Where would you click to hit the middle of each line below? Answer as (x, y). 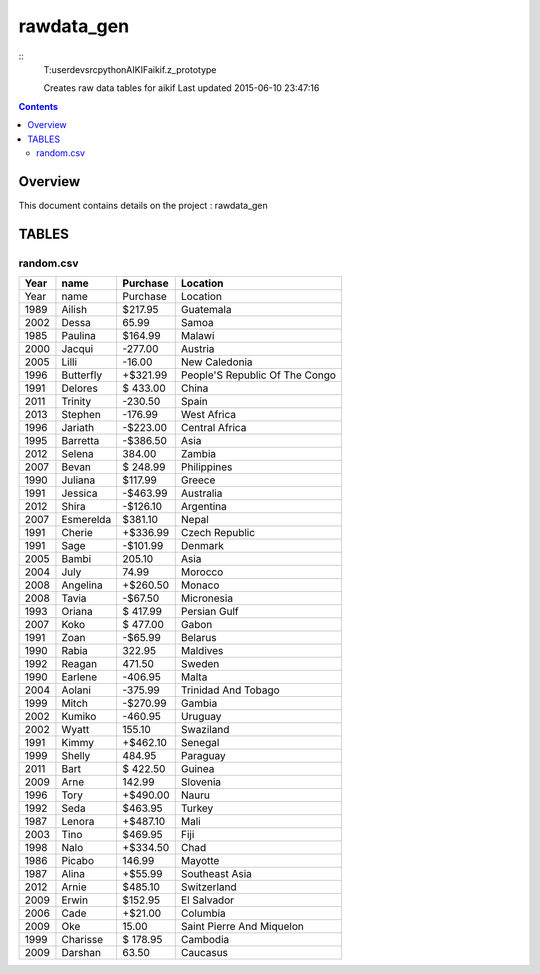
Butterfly (82, 375)
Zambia (198, 453)
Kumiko (79, 716)
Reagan (79, 663)
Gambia (199, 703)
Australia (201, 493)
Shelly (76, 755)
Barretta (80, 440)
